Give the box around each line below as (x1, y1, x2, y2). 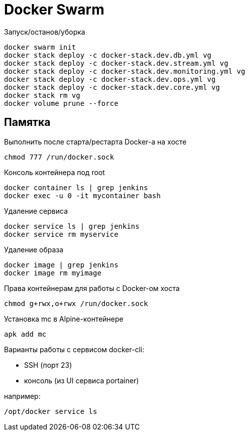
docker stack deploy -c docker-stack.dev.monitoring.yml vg (4, 67, 245, 75)
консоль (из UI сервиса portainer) (24, 376, 139, 385)
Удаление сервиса (4, 206, 68, 215)
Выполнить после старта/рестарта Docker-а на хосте (4, 137, 187, 146)
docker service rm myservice (4, 230, 118, 238)
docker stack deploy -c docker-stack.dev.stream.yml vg (4, 59, 228, 67)
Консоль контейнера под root (4, 168, 105, 177)
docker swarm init (4, 43, 76, 51)
